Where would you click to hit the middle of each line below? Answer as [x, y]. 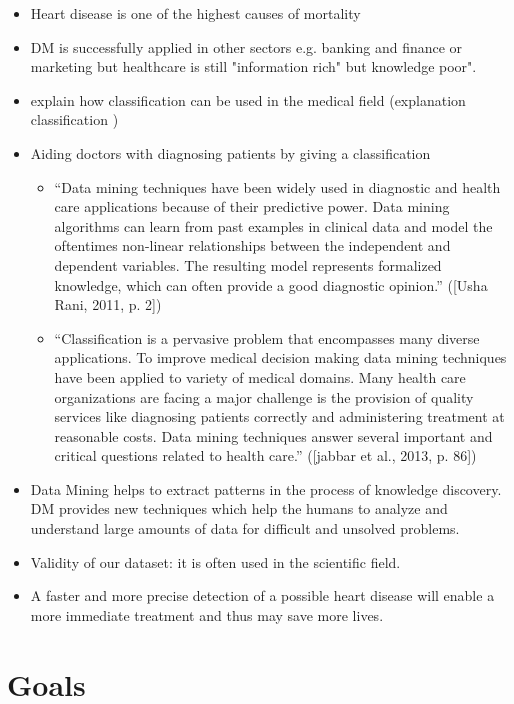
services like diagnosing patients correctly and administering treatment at [279, 416]
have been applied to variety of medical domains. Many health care [260, 376]
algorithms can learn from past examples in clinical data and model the [273, 225]
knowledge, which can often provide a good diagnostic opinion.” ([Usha [271, 284]
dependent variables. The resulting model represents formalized [248, 264]
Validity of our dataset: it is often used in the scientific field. [215, 561]
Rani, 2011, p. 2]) [108, 304]
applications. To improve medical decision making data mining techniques [280, 357]
